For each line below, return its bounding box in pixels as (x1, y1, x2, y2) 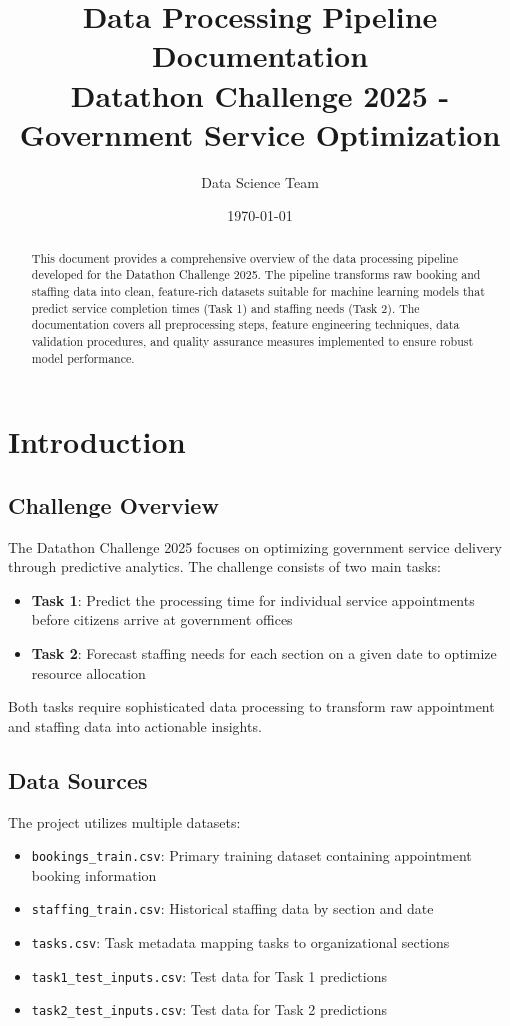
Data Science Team (201, 171, 319, 192)
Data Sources (8, 764, 148, 795)
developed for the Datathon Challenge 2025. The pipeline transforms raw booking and (31, 266, 481, 283)
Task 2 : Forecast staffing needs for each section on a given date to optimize (31, 643, 497, 664)
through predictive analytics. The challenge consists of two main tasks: (8, 556, 441, 577)
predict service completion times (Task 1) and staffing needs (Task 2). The (31, 299, 420, 316)
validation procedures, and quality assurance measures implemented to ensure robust (31, 332, 474, 349)
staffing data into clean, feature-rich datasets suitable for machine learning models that (31, 282, 485, 299)
